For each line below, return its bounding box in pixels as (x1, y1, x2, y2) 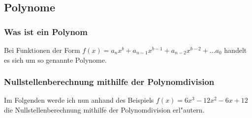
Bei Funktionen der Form (4, 45, 80, 55)
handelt (224, 45, 247, 55)
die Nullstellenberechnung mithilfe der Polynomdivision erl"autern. (4, 105, 205, 115)
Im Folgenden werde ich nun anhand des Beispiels (4, 95, 154, 105)
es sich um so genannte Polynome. (4, 54, 107, 65)
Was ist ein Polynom (4, 25, 88, 38)
